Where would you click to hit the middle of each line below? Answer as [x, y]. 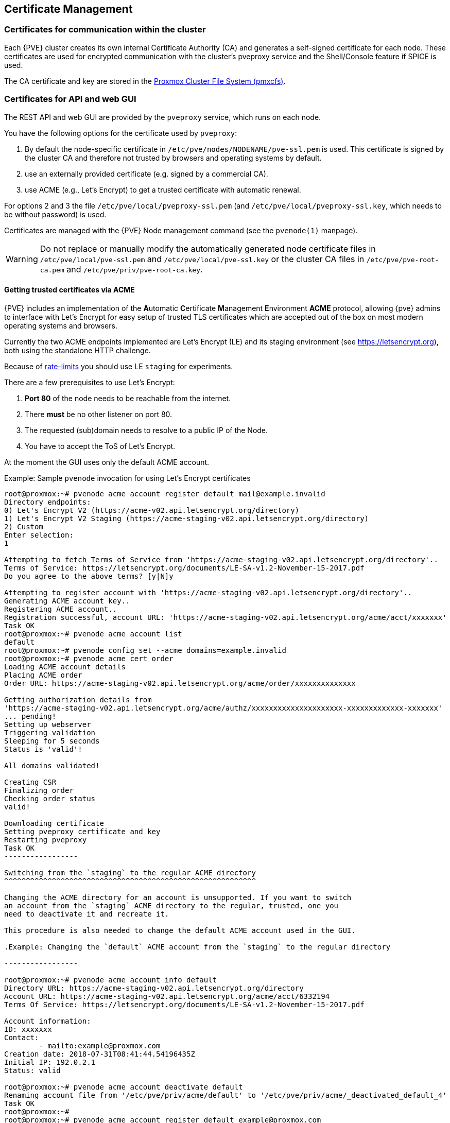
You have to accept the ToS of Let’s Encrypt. [100, 446]
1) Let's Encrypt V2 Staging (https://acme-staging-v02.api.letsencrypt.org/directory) [187, 518]
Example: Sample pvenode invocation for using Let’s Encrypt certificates [127, 478]
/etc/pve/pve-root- [403, 260]
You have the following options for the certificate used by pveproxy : [121, 133]
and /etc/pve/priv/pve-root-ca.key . [135, 269]
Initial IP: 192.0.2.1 [50, 1062]
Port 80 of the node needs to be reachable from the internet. [128, 398]
